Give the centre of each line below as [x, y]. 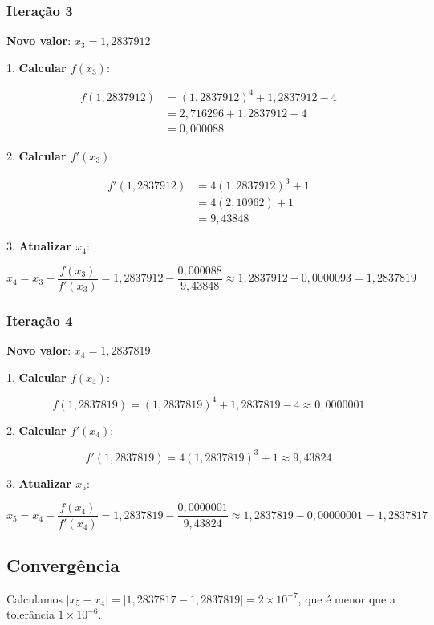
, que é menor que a [347, 598]
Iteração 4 [40, 320]
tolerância [30, 614]
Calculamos [35, 598]
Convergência [63, 564]
